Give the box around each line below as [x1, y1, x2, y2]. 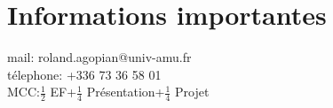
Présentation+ [86, 82, 165, 101]
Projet [175, 82, 210, 101]
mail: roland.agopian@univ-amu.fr [7, 48, 192, 66]
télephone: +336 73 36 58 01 [7, 65, 162, 83]
